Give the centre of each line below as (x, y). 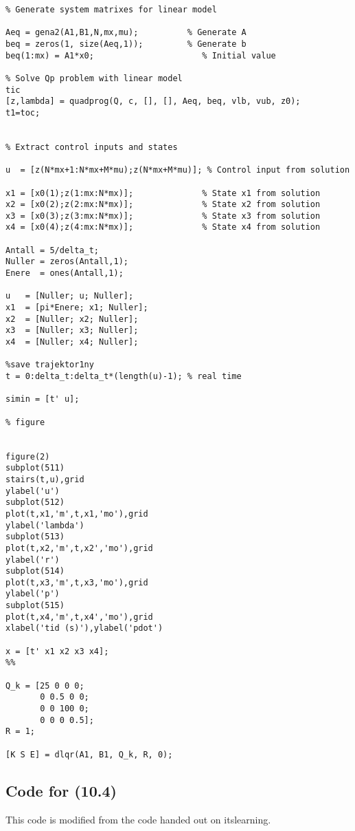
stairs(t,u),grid (45, 479)
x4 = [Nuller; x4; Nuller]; (72, 342)
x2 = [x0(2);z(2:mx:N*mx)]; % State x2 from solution (163, 205)
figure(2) (28, 456)
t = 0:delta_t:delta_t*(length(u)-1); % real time (124, 376)
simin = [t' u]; (43, 399)
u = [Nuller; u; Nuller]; (70, 296)
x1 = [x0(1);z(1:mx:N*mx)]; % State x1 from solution (163, 193)
